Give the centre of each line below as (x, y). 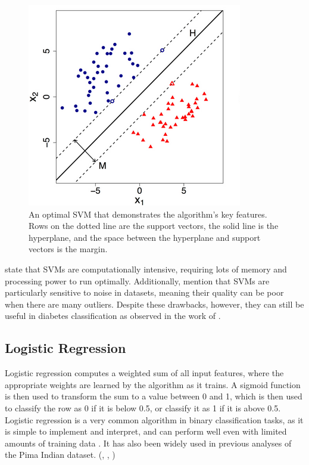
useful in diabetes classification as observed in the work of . (113, 316)
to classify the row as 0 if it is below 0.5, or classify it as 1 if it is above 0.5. (143, 407)
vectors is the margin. (68, 249)
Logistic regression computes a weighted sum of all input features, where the (144, 373)
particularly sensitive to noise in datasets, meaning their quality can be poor (144, 292)
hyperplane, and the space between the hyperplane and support (145, 237)
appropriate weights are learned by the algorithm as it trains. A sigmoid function (153, 384)
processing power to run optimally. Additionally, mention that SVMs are (137, 280)
